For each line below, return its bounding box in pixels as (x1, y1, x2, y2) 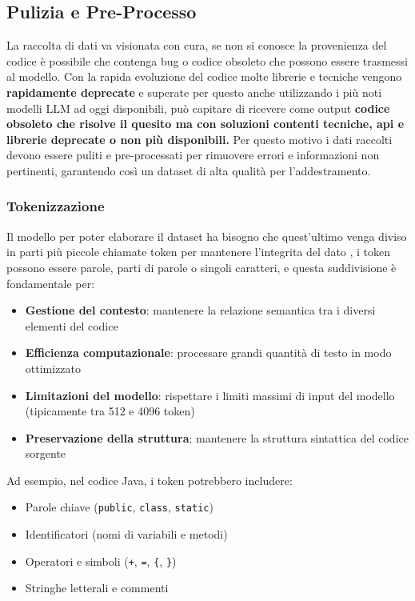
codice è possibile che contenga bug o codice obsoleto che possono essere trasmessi (6, 52, 409, 69)
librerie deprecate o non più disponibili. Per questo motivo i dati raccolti (6, 130, 393, 147)
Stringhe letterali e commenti (25, 579, 169, 596)
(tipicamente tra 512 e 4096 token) (25, 403, 195, 419)
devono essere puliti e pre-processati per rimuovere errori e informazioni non (6, 146, 380, 163)
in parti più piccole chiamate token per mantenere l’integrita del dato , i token (6, 243, 391, 260)
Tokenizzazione (6, 196, 105, 216)
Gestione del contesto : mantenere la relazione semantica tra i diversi (25, 302, 376, 319)
